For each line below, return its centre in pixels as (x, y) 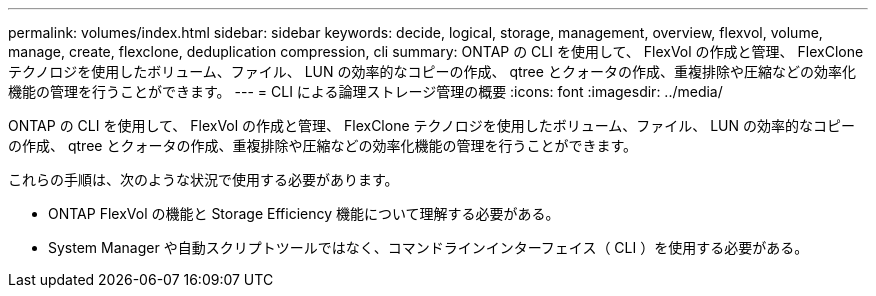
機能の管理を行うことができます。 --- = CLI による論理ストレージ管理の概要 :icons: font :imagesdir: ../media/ (365, 91)
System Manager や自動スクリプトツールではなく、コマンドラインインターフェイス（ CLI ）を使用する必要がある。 (428, 247)
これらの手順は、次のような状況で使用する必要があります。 (203, 179)
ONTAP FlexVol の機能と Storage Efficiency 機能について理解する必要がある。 (304, 213)
